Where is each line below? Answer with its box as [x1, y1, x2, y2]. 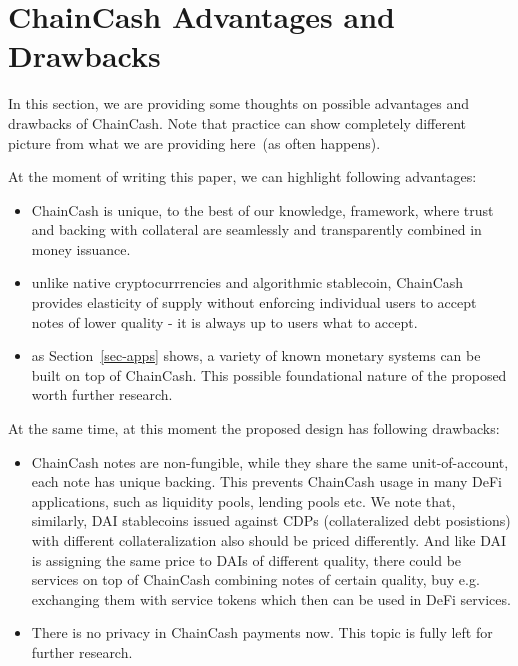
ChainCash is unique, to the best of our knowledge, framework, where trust [31, 199, 494, 220]
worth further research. [31, 384, 173, 405]
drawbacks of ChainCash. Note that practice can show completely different [8, 112, 467, 133]
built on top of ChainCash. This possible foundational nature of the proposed [31, 364, 507, 385]
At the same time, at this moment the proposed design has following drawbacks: [8, 418, 500, 439]
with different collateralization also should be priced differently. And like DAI [31, 530, 506, 550]
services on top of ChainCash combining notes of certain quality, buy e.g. [31, 569, 480, 590]
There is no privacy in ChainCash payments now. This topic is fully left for [31, 622, 493, 643]
